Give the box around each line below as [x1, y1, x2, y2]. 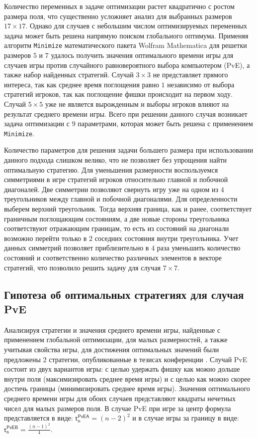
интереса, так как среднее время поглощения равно [4, 79, 159, 89]
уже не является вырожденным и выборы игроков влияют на [45, 99, 229, 109]
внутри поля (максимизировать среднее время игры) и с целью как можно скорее [4, 373, 251, 384]
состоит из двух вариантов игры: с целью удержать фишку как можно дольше [4, 364, 240, 374]
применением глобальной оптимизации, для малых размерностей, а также [4, 334, 228, 345]
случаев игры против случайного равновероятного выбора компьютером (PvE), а [4, 59, 250, 70]
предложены [4, 354, 41, 364]
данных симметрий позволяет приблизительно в [4, 242, 149, 253]
